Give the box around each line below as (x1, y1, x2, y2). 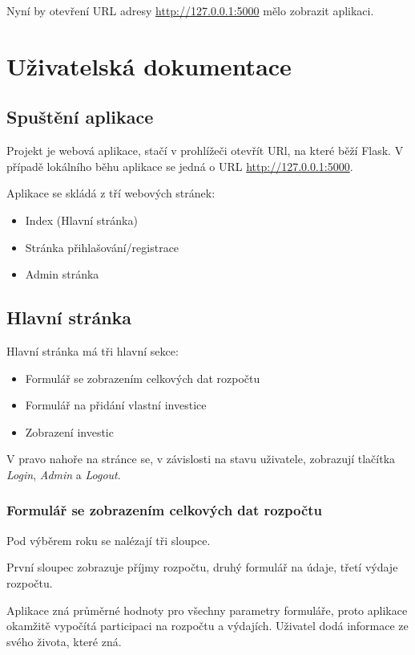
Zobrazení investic (25, 423, 114, 440)
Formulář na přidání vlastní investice (25, 397, 207, 413)
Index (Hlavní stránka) (25, 211, 138, 228)
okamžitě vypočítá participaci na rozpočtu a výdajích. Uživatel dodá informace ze (6, 617, 409, 634)
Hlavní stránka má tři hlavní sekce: (6, 342, 179, 359)
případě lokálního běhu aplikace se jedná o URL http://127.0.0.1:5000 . (6, 157, 353, 174)
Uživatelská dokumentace (6, 49, 292, 82)
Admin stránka (25, 266, 99, 283)
